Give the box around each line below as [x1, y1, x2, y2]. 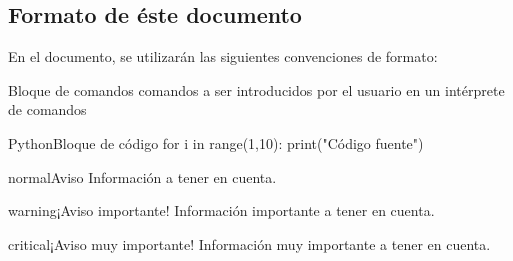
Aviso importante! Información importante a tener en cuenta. [60, 200, 435, 221]
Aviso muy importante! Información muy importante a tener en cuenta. [53, 233, 491, 254]
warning [8, 200, 57, 221]
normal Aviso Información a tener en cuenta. [8, 166, 277, 187]
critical [8, 233, 51, 254]
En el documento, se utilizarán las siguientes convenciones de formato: [8, 46, 438, 67]
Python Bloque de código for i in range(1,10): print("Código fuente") [8, 132, 424, 153]
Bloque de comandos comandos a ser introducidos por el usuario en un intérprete [8, 79, 505, 100]
